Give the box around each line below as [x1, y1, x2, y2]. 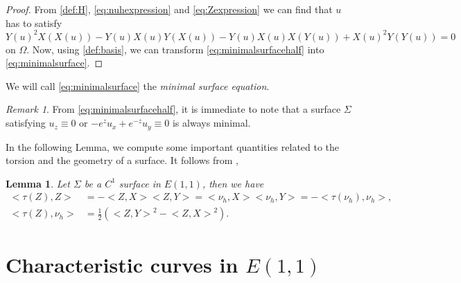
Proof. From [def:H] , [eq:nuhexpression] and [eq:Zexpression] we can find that [6, 2, 333, 16]
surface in [119, 176, 161, 190]
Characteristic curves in [6, 250, 238, 278]
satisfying [6, 116, 46, 130]
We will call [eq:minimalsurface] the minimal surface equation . [6, 78, 270, 93]
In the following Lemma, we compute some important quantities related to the [6, 139, 340, 154]
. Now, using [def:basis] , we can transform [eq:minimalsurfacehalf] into [26, 42, 324, 56]
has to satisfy [6, 15, 62, 30]
